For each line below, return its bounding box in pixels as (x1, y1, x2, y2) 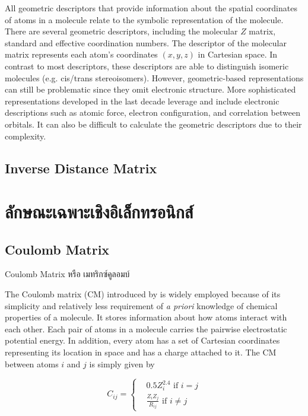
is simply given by (89, 357, 155, 370)
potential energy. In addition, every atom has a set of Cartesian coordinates (5, 334, 280, 347)
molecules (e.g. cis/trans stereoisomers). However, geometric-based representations (5, 71, 304, 84)
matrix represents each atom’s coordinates (5, 48, 158, 61)
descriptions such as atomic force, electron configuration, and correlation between (5, 106, 300, 119)
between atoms (5, 357, 59, 370)
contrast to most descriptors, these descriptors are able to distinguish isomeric (5, 59, 289, 72)
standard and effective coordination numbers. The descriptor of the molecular (5, 36, 287, 49)
